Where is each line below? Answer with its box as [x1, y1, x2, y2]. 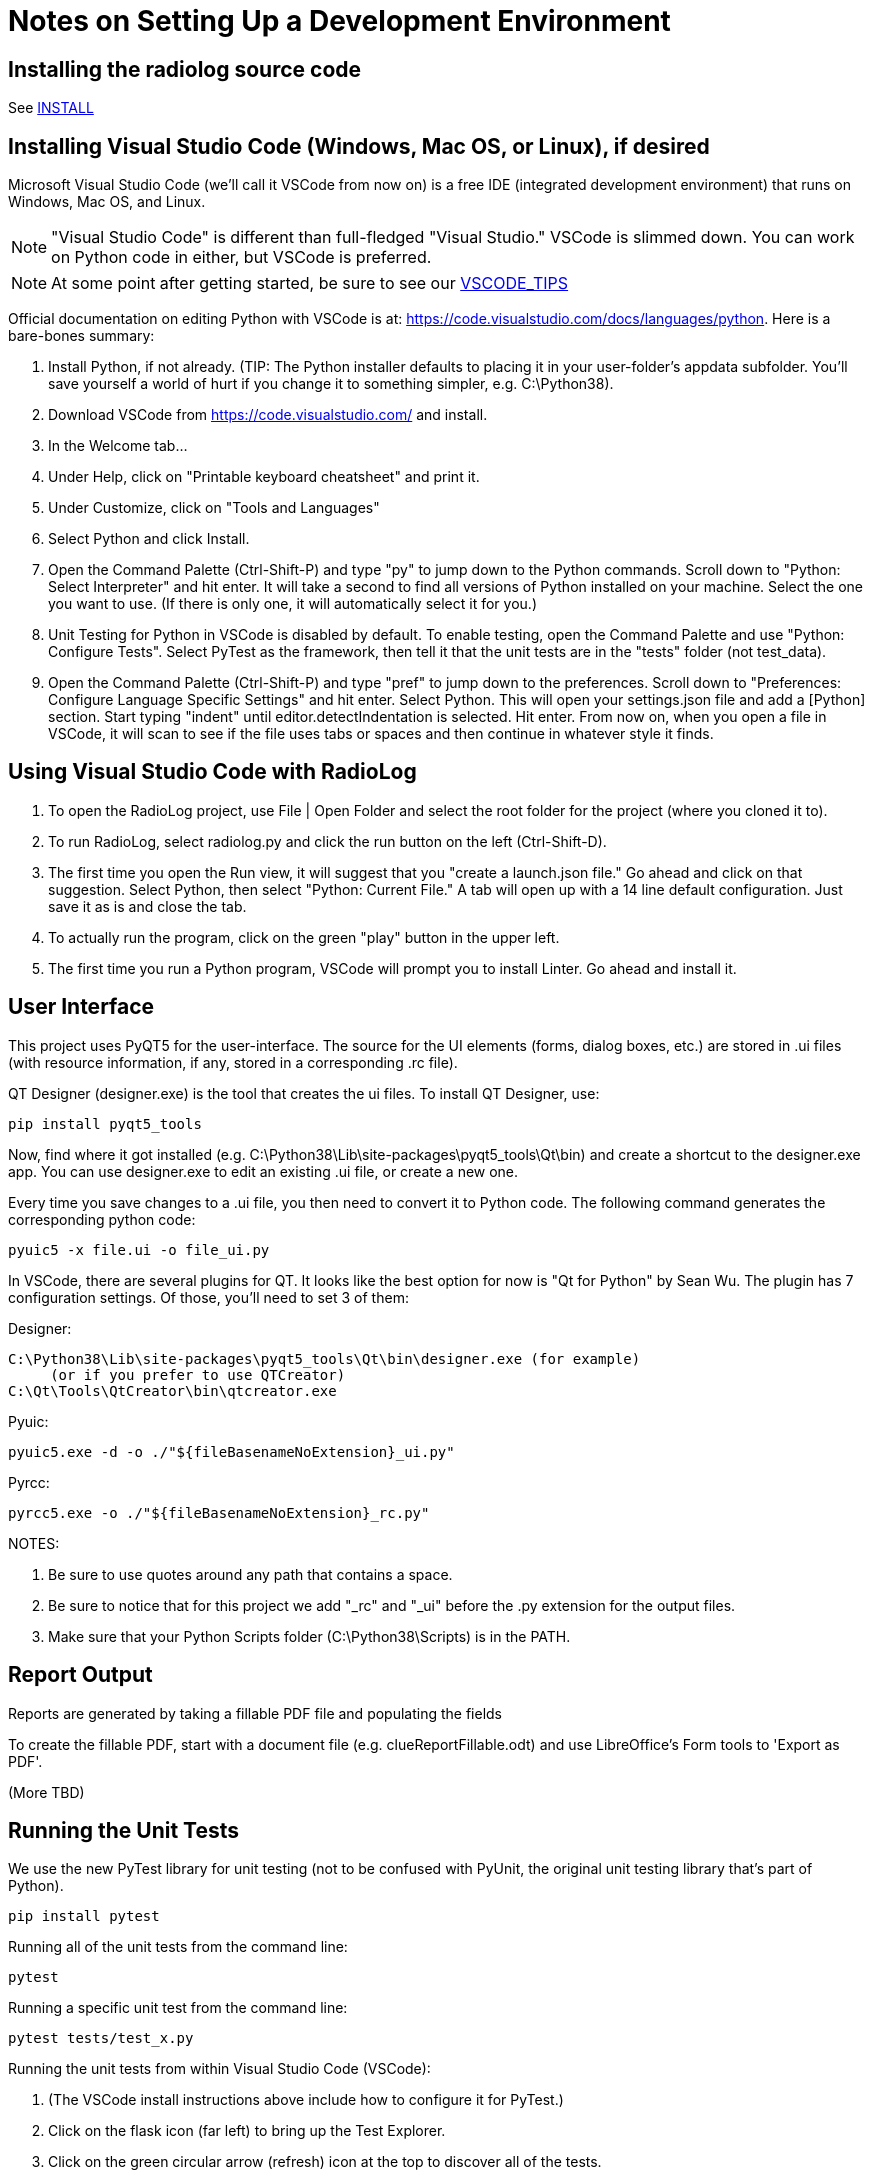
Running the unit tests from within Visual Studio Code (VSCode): [8, 2060, 431, 2078]
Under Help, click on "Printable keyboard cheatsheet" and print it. [48, 468, 480, 486]
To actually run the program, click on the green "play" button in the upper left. [48, 928, 560, 946]
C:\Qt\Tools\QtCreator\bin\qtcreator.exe [8, 1382, 337, 1399]
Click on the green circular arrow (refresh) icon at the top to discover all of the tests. [48, 2153, 602, 2171]
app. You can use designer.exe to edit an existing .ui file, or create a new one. [8, 1162, 519, 1180]
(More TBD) [8, 1783, 85, 1801]
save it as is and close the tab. [48, 897, 247, 915]
